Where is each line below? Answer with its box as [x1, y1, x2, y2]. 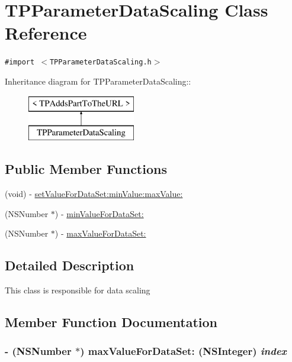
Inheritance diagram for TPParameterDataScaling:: [5, 75, 191, 87]
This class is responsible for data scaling [5, 283, 150, 296]
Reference [5, 21, 87, 45]
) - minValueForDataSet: [54, 207, 144, 219]
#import [5, 58, 35, 67]
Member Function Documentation [5, 312, 218, 331]
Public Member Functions [5, 160, 167, 178]
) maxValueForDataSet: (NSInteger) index [80, 344, 287, 358]
